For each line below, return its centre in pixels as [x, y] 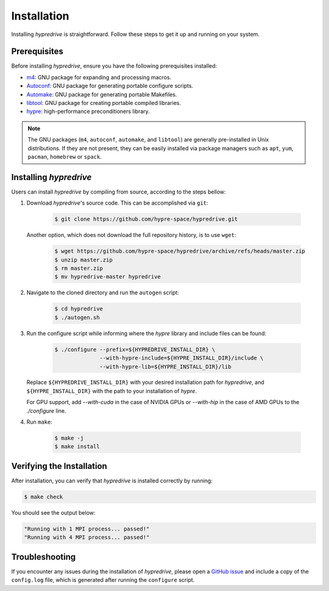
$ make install [77, 447]
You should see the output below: [53, 512]
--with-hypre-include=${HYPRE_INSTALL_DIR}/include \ [182, 358]
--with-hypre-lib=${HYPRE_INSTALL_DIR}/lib [165, 367]
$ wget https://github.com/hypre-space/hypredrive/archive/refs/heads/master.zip [180, 251]
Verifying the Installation [59, 466]
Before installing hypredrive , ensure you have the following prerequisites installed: [114, 66]
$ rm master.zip [79, 268]
